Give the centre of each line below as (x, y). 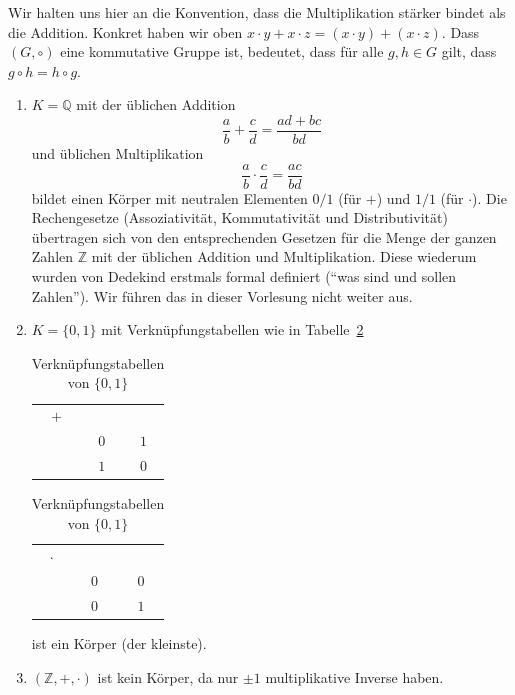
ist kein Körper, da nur (168, 676)
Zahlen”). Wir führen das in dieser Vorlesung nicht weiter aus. (222, 295)
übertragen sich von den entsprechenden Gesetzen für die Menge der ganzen (264, 236)
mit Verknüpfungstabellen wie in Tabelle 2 (232, 329)
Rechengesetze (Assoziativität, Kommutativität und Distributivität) (239, 217)
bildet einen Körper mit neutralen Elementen (169, 197)
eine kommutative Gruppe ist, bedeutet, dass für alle (222, 51)
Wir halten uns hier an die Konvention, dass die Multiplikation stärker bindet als (257, 12)
